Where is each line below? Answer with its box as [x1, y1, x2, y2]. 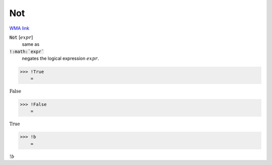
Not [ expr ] [9, 34, 33, 40]
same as [22, 41, 40, 47]
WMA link [9, 25, 30, 31]
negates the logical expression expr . [22, 55, 99, 61]
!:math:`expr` [9, 48, 44, 54]
